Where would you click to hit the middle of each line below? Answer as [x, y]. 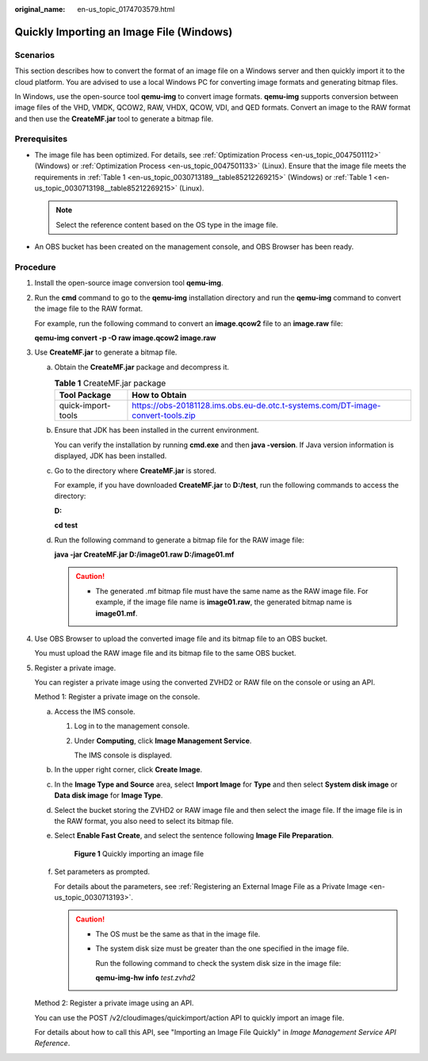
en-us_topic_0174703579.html [126, 9]
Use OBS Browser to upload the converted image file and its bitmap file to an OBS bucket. [181, 638]
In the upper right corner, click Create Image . [128, 770]
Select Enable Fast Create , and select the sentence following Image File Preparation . [194, 836]
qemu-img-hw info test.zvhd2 [145, 977]
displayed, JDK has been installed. [111, 456]
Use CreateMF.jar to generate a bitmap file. [106, 352]
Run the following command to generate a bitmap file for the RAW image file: [179, 540]
